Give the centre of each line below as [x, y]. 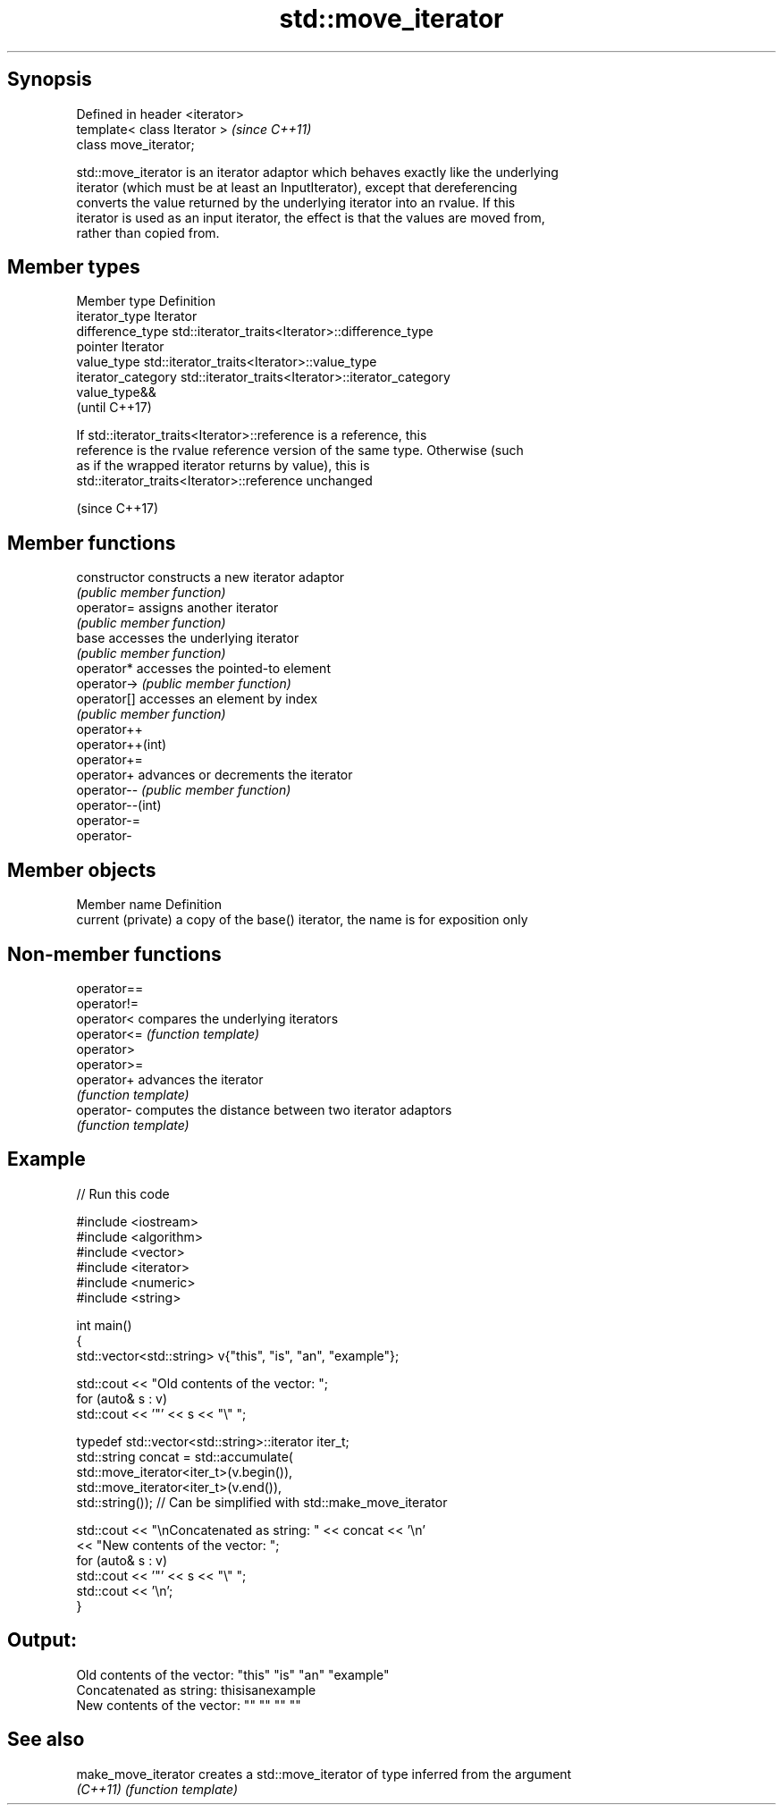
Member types [74, 267]
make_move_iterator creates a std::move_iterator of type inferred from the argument [324, 1774]
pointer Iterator [120, 347]
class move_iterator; [135, 144]
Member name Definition [149, 905]
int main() [104, 1325]
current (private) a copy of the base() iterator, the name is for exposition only [302, 920]
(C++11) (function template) [157, 1789]
